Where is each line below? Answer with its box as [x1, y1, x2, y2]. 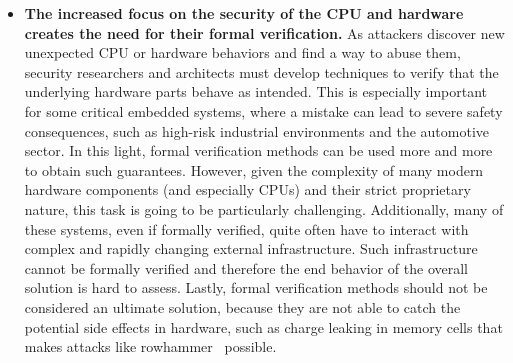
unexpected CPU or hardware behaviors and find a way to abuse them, [24, 42, 461, 63]
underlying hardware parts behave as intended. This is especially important [24, 81, 488, 102]
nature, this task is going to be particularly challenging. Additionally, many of [24, 198, 504, 219]
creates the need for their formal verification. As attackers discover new [24, 22, 505, 43]
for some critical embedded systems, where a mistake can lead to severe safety [24, 100, 503, 121]
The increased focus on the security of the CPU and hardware [24, 3, 464, 23]
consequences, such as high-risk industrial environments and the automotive [24, 120, 490, 141]
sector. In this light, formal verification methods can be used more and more [24, 140, 493, 161]
